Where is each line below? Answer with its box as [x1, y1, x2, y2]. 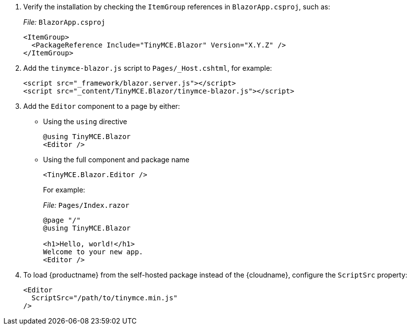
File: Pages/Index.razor [43, 201, 130, 209]
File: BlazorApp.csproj [23, 18, 105, 26]
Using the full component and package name [43, 155, 189, 164]
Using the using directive [43, 117, 127, 126]
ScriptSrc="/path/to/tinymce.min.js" [31, 294, 178, 302]
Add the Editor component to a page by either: [23, 102, 180, 110]
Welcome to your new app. [43, 248, 143, 256]
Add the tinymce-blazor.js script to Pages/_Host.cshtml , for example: [23, 64, 272, 72]
